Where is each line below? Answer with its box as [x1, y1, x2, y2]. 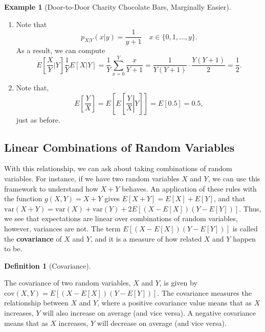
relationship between [4, 297, 69, 308]
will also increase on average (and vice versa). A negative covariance [42, 307, 256, 318]
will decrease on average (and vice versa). [97, 317, 227, 328]
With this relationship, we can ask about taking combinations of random [4, 163, 232, 174]
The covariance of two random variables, [4, 277, 131, 288]
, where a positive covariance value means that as [97, 297, 252, 308]
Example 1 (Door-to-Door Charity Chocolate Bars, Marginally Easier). [4, 2, 231, 12]
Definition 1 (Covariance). [4, 260, 91, 271]
